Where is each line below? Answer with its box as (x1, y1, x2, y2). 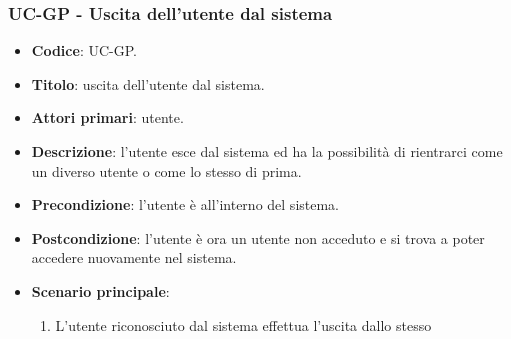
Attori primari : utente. (31, 107, 184, 128)
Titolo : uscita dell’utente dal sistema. (31, 73, 265, 94)
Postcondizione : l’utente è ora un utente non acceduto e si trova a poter (31, 227, 485, 248)
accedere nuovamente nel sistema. (31, 247, 237, 268)
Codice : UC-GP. (31, 40, 137, 61)
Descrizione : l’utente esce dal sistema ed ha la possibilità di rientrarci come (31, 141, 503, 161)
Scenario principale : (31, 280, 170, 301)
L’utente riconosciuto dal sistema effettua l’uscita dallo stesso (55, 314, 432, 335)
